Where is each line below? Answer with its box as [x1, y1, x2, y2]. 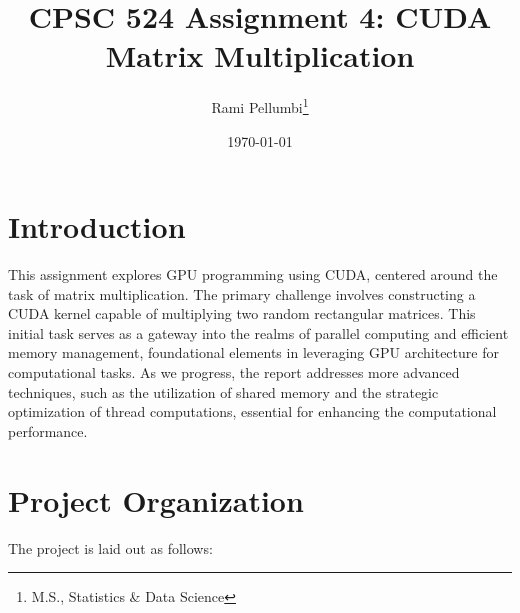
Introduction [8, 206, 186, 247]
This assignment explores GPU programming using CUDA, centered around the [8, 264, 498, 285]
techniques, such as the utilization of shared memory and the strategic [8, 381, 439, 402]
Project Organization [8, 479, 304, 520]
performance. [8, 420, 88, 441]
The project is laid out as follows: [8, 537, 213, 558]
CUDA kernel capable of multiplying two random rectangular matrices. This [8, 303, 476, 324]
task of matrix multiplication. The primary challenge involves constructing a [8, 283, 476, 304]
